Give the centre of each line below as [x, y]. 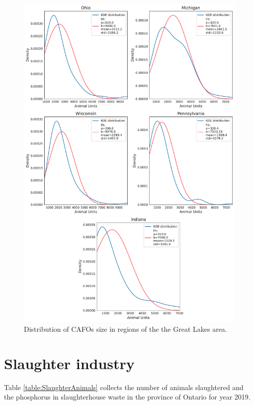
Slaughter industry [69, 363]
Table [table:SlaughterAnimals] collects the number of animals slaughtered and [124, 387]
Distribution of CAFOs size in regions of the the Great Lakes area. [126, 329]
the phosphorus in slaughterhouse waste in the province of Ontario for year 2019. [127, 397]
